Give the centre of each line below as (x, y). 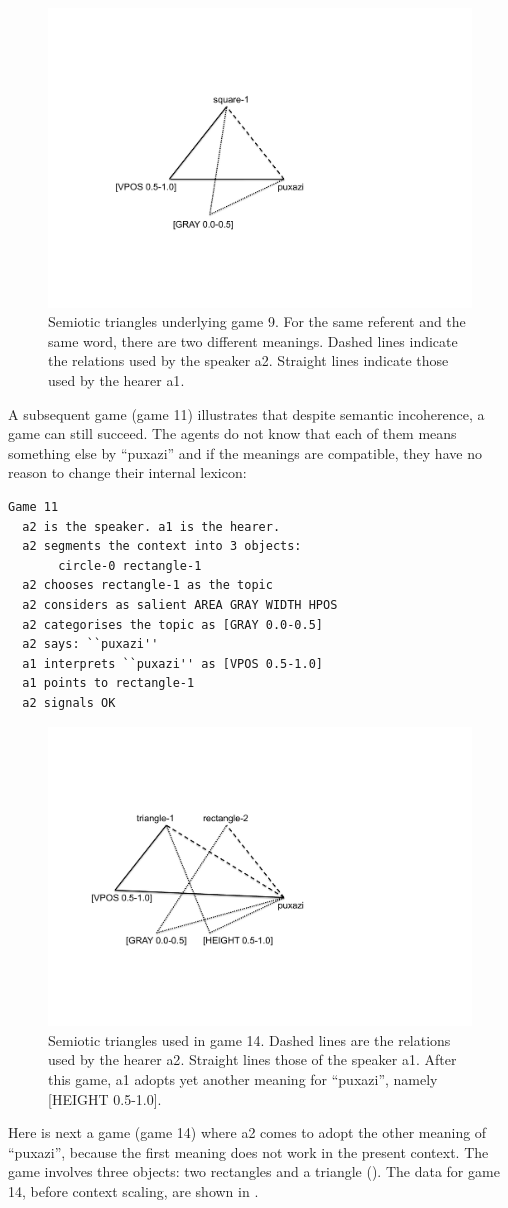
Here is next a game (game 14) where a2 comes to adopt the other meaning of (247, 1132)
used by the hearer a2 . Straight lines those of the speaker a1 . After (252, 1059)
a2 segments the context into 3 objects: (162, 546)
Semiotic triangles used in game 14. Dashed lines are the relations (249, 1039)
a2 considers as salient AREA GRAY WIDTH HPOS (180, 604)
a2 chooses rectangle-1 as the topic (147, 585)
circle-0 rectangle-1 (130, 565)
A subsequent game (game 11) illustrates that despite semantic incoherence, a (246, 413)
